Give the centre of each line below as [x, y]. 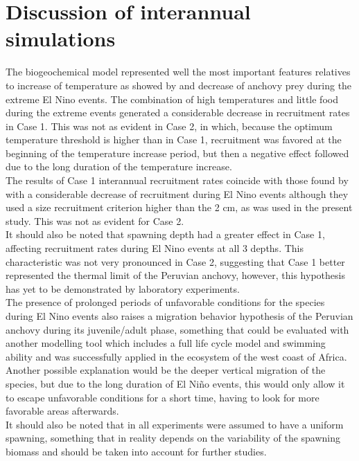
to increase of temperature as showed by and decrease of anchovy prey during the [179, 85]
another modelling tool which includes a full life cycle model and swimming [166, 343]
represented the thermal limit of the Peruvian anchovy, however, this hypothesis [175, 275]
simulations [61, 38]
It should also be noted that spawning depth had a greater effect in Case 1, [165, 234]
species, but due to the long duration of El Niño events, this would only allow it [175, 383]
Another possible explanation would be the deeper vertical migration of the [166, 370]
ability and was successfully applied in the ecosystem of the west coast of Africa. [176, 356]
